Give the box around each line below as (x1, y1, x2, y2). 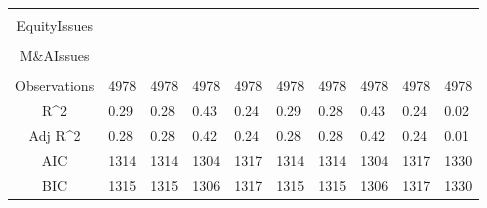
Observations (15, 75, 95, 96)
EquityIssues (16, 15, 93, 35)
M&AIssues (19, 45, 90, 66)
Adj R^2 (28, 124, 81, 145)
